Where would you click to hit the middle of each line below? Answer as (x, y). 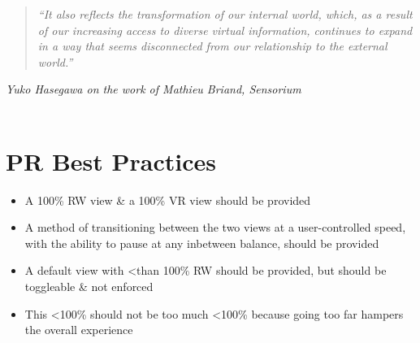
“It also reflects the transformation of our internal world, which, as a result (225, 14)
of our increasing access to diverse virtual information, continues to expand (225, 30)
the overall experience (79, 330)
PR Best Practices (111, 161)
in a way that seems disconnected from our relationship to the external (212, 46)
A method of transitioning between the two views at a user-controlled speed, (215, 227)
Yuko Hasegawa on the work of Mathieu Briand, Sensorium (154, 89)
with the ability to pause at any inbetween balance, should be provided (202, 243)
